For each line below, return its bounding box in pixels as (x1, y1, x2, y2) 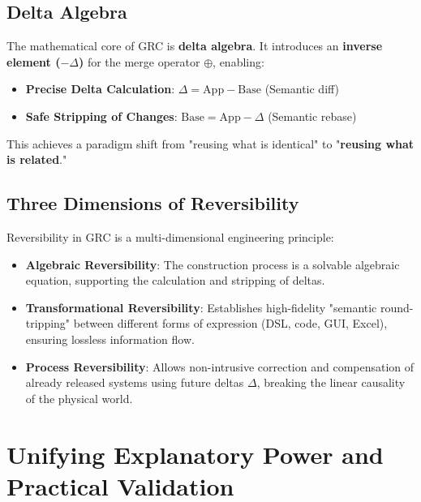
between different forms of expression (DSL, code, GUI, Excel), (73, 315, 388, 332)
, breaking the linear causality (256, 374, 406, 391)
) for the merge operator (78, 53, 200, 70)
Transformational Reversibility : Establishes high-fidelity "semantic (25, 298, 377, 315)
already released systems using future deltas (25, 374, 244, 391)
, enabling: (213, 53, 264, 70)
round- (380, 298, 414, 315)
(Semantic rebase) (268, 107, 357, 124)
